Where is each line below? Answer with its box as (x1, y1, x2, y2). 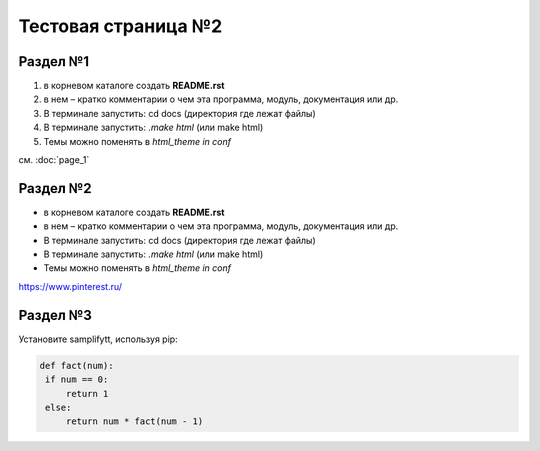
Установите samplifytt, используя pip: (18, 333, 179, 345)
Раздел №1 (18, 53, 90, 70)
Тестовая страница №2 (18, 15, 223, 37)
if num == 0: (45, 374, 109, 385)
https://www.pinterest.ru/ (18, 280, 123, 292)
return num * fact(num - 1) (65, 416, 204, 427)
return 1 (65, 388, 109, 399)
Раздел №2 (18, 180, 92, 197)
